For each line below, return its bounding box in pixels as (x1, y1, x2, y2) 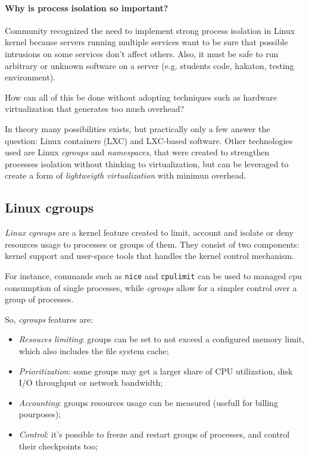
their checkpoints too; (18, 439, 98, 452)
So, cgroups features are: (5, 313, 93, 325)
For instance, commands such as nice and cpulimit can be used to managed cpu (5, 269, 302, 282)
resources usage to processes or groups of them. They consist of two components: (5, 238, 299, 250)
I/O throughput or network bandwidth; (18, 376, 163, 389)
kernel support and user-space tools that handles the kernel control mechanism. (5, 249, 294, 262)
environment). (5, 71, 56, 83)
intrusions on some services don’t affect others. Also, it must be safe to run (5, 47, 279, 60)
